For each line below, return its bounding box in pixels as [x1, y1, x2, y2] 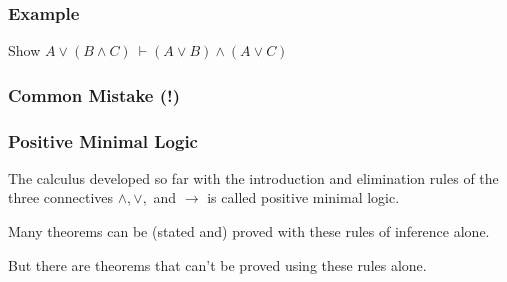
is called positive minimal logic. [207, 187, 400, 208]
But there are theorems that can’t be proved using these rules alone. [8, 254, 427, 275]
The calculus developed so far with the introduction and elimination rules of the [8, 167, 499, 188]
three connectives [8, 187, 114, 208]
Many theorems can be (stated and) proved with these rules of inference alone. [8, 221, 490, 242]
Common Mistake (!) [8, 82, 181, 107]
